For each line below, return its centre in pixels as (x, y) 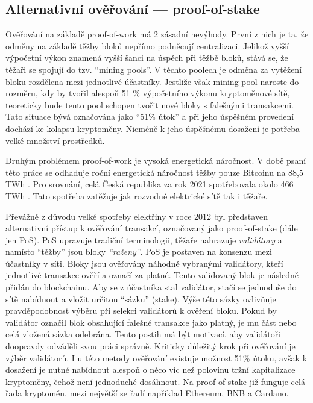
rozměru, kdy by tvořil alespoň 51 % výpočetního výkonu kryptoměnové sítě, (148, 93)
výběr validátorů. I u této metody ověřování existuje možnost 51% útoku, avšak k (156, 358)
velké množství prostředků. (55, 140)
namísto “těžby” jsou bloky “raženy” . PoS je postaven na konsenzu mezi (139, 251)
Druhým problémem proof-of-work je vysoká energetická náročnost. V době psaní (156, 161)
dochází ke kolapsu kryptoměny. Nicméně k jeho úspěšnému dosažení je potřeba (153, 128)
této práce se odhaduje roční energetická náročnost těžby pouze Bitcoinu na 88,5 (154, 172)
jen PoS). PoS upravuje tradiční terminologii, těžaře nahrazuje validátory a (144, 239)
